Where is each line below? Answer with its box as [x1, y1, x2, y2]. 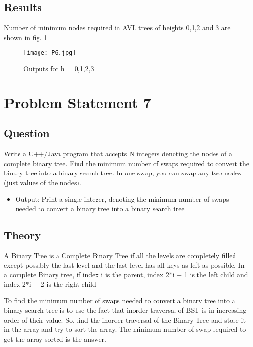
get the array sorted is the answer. [4, 333, 106, 344]
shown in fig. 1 [4, 32, 48, 42]
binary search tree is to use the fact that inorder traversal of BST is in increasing [4, 304, 247, 315]
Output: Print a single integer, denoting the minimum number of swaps [15, 194, 229, 204]
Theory [4, 227, 41, 242]
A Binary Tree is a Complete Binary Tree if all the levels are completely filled [4, 250, 236, 260]
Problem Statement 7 [4, 92, 151, 112]
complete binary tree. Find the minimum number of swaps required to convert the [4, 158, 250, 168]
